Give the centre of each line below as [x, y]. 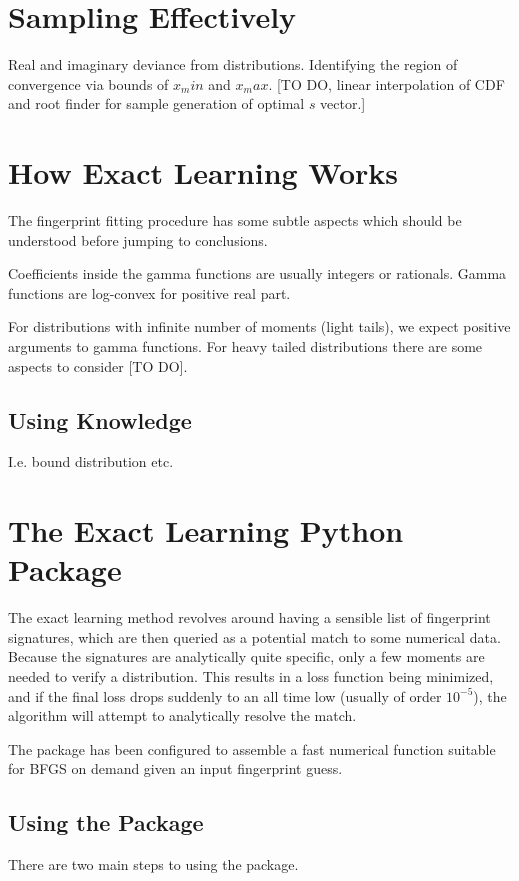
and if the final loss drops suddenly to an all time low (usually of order [225, 695]
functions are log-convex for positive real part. [149, 292]
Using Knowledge [100, 419]
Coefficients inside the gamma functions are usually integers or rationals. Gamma [257, 273]
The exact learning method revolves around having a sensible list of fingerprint [249, 617]
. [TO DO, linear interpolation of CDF [386, 83]
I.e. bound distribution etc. [91, 461]
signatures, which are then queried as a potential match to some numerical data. [254, 636]
